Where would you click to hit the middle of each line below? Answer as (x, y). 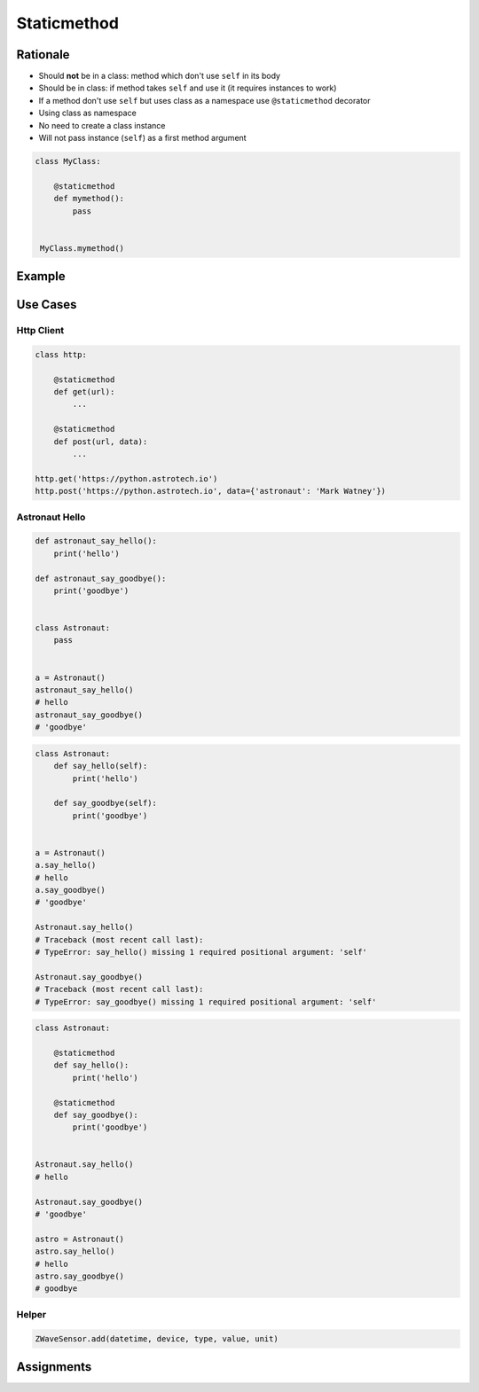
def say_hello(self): (101, 766)
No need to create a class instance (102, 125)
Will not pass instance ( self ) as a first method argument (143, 138)
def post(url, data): (101, 442)
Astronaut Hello (51, 517)
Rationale (43, 55)
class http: (61, 354)
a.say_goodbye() (71, 890)
